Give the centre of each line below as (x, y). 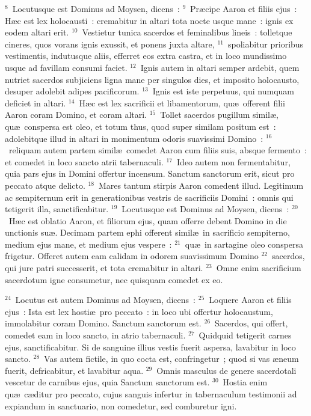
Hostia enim (245, 382)
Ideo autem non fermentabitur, (234, 161)
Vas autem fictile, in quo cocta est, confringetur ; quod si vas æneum (171, 359)
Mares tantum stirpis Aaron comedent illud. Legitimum (201, 185)
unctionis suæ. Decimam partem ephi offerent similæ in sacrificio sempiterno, (147, 232)
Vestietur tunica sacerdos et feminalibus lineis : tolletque (187, 32)
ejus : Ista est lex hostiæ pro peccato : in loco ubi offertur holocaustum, (139, 311)
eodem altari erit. (37, 32)
